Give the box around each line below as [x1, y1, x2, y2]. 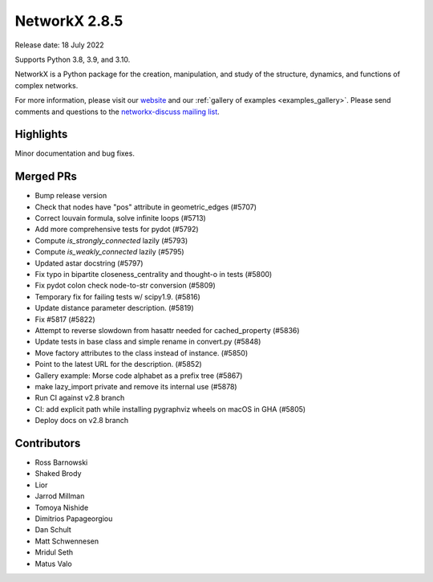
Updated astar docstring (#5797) [34, 258, 144, 268]
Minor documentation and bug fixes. [14, 149, 136, 158]
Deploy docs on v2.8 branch [34, 416, 129, 425]
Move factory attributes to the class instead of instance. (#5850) [34, 348, 249, 357]
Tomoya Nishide [34, 503, 89, 512]
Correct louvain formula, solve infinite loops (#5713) [34, 214, 206, 223]
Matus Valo [34, 559, 72, 568]
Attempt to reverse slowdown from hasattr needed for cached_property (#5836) [34, 326, 300, 335]
